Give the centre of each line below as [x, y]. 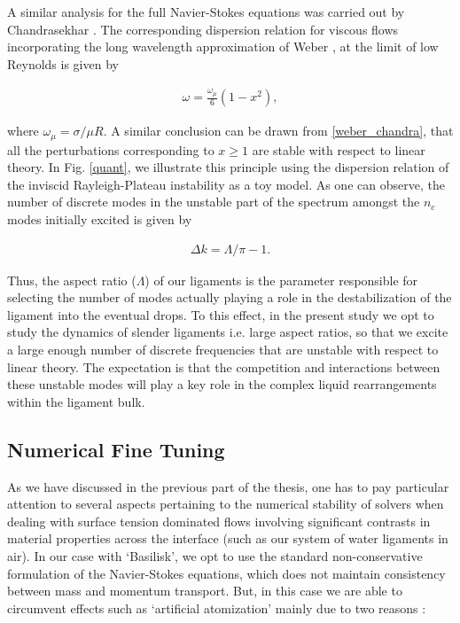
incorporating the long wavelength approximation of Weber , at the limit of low [223, 47]
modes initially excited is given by [100, 218]
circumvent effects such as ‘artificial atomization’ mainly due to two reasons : [217, 607]
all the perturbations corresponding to [111, 149]
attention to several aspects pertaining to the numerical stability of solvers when [226, 504]
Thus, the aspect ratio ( [72, 280]
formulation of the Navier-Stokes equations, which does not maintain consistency [226, 573]
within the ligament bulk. [76, 401]
